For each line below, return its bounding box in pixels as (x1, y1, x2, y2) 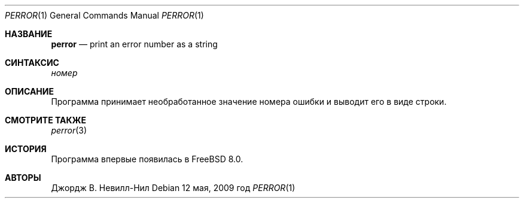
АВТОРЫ (5, 172, 41, 183)
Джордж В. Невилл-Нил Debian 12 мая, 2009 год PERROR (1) (51, 183, 295, 193)
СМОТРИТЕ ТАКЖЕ (5, 115, 87, 125)
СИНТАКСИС (5, 57, 59, 68)
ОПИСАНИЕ (5, 86, 54, 96)
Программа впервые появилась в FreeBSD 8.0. (51, 154, 243, 164)
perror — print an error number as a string (51, 39, 218, 49)
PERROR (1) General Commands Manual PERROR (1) (5, 10, 204, 20)
